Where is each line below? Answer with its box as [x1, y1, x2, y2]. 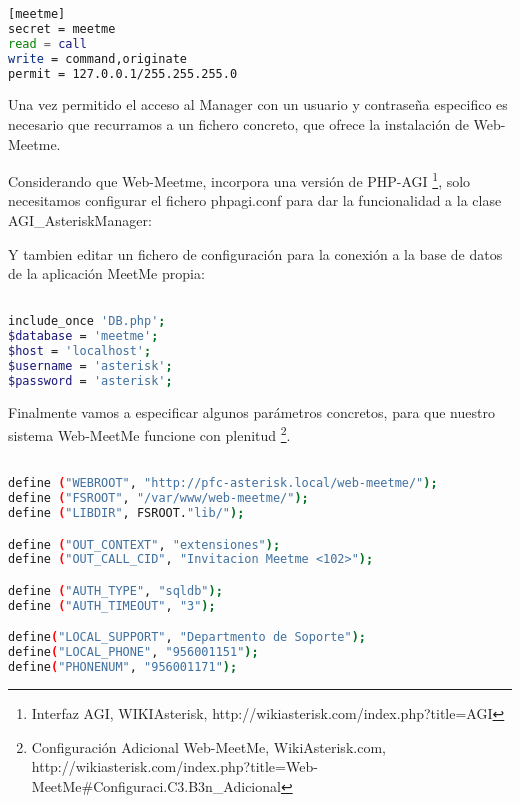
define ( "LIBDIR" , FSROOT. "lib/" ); [8, 506, 245, 521]
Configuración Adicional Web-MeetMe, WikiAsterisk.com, [31, 736, 386, 757]
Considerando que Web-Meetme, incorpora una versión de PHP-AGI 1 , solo [8, 168, 471, 191]
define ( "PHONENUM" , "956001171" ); [8, 660, 238, 675]
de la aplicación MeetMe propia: [8, 263, 205, 284]
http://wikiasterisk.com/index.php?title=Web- [31, 756, 318, 777]
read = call [8, 36, 87, 51]
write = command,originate [8, 51, 187, 66]
